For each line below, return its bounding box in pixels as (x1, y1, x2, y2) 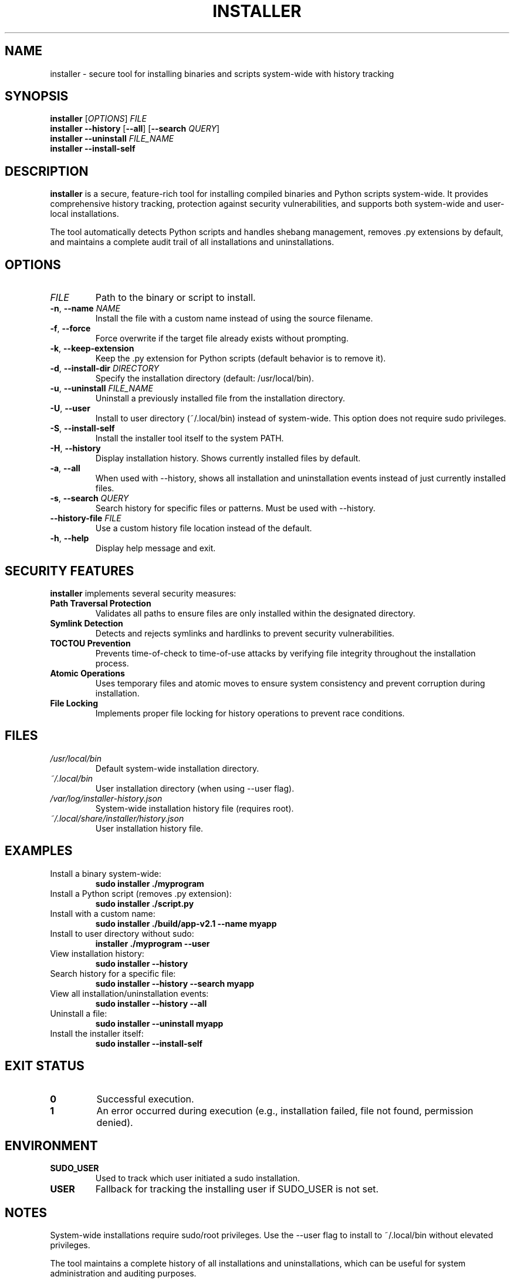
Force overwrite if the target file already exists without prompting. (95, 333, 349, 344)
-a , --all (50, 463, 80, 474)
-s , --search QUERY (50, 493, 129, 504)
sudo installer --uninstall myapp (95, 1018, 224, 1028)
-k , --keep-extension (50, 343, 134, 354)
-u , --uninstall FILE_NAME (50, 383, 153, 394)
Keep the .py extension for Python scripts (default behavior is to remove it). (95, 353, 386, 364)
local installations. (50, 209, 119, 219)
